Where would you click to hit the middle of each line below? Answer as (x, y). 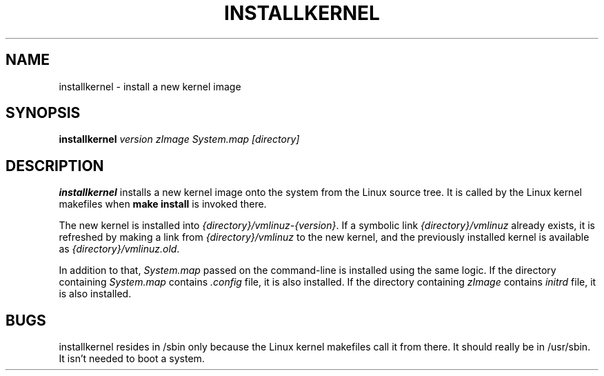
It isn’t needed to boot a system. (132, 359)
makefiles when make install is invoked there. (163, 204)
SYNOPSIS (43, 113)
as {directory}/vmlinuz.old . (119, 249)
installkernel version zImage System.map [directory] (179, 139)
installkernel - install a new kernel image (150, 86)
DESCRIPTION (55, 166)
